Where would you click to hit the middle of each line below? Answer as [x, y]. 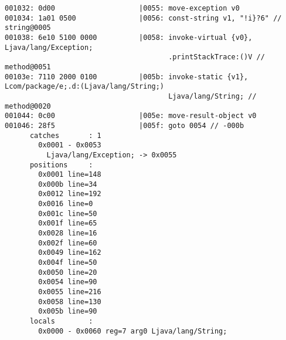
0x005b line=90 [68, 312]
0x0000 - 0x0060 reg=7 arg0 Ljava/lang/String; [133, 331]
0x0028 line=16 [68, 233]
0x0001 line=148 [70, 175]
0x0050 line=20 [68, 272]
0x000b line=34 [68, 184]
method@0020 [28, 106]
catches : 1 [65, 135]
